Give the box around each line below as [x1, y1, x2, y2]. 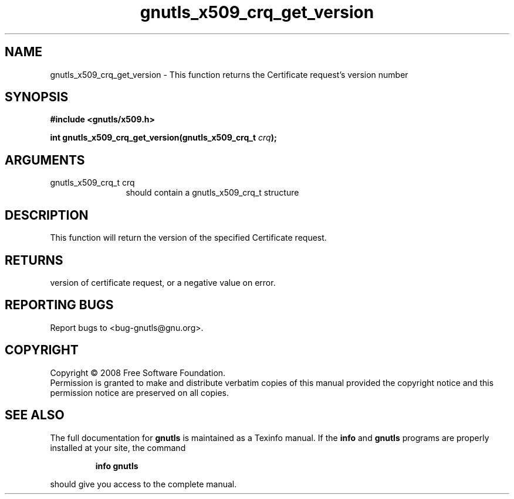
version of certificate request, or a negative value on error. [50, 277, 276, 288]
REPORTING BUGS [5, 298, 114, 313]
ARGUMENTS [5, 152, 85, 168]
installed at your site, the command [50, 442, 186, 453]
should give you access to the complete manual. [50, 479, 237, 489]
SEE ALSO [5, 408, 65, 423]
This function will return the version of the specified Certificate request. [50, 233, 327, 243]
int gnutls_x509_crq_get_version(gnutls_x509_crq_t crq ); [50, 132, 277, 143]
